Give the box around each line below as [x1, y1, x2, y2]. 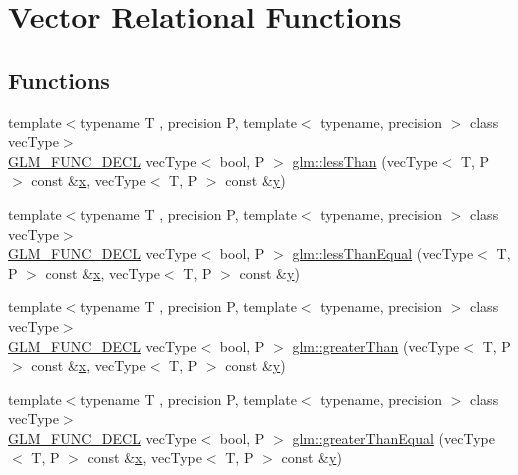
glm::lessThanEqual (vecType [292, 243, 474, 264]
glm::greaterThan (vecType [292, 335, 460, 356]
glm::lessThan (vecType [292, 150, 438, 171]
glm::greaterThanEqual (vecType [292, 427, 495, 448]
